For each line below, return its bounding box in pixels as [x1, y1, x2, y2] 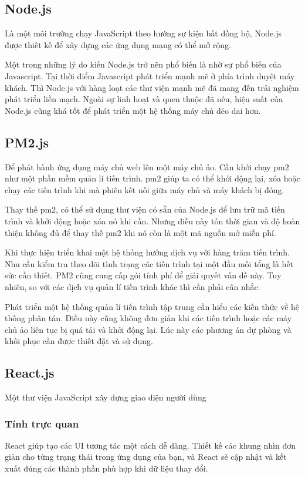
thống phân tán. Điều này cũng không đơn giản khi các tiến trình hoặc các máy [5, 312, 292, 324]
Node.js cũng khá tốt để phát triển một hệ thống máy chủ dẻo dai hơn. [5, 104, 261, 116]
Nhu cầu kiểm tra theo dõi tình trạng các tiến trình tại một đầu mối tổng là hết [5, 257, 294, 270]
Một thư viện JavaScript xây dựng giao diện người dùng [5, 391, 206, 403]
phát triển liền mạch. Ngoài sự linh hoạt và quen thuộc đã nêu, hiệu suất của [5, 93, 283, 105]
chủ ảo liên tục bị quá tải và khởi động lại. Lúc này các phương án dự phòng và [5, 323, 292, 335]
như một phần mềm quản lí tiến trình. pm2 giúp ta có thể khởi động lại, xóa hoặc [5, 172, 300, 184]
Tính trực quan [5, 416, 79, 430]
